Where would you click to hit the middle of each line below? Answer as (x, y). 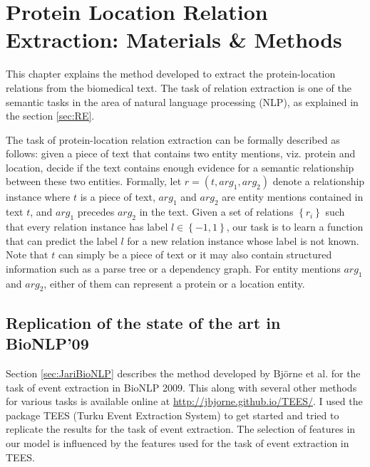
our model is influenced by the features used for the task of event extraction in (178, 443)
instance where (38, 197)
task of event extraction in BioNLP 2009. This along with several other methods (181, 387)
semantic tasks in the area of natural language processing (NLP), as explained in (182, 101)
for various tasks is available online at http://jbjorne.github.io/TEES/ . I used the (184, 401)
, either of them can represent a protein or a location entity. (174, 283)
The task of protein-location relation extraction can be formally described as (173, 139)
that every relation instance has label (87, 227)
